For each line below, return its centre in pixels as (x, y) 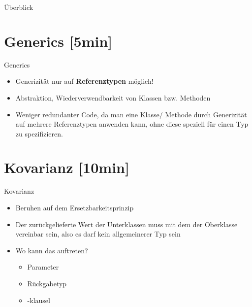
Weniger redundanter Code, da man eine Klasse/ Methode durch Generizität (131, 114)
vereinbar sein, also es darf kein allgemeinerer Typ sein (98, 234)
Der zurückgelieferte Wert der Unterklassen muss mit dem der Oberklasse (126, 224)
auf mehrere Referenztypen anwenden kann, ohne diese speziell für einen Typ (132, 124)
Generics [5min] (58, 41)
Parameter (43, 267)
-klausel (39, 300)
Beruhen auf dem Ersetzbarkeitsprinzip (75, 207)
